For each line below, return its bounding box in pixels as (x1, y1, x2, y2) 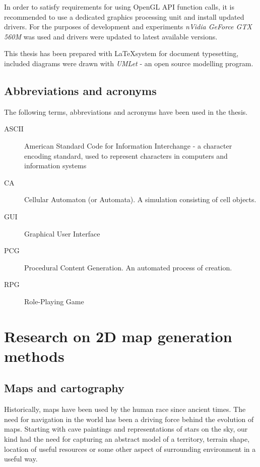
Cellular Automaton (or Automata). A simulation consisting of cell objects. (24, 194, 256, 205)
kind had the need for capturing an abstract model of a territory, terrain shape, (4, 434, 250, 444)
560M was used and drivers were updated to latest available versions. (4, 31, 218, 41)
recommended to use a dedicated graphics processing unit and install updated (4, 11, 244, 22)
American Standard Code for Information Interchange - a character (24, 140, 232, 151)
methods (4, 345, 64, 366)
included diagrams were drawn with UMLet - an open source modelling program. (4, 58, 253, 68)
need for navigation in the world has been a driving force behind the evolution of (4, 413, 254, 424)
